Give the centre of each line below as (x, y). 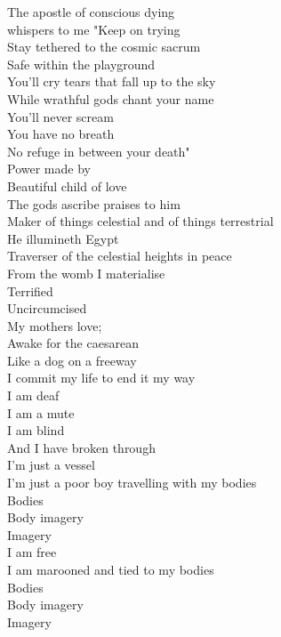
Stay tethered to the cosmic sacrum (104, 47)
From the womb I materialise (86, 273)
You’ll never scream (60, 116)
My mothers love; (55, 325)
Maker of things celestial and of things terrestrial (140, 221)
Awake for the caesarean (73, 343)
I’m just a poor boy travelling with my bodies (132, 483)
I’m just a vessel (51, 465)
